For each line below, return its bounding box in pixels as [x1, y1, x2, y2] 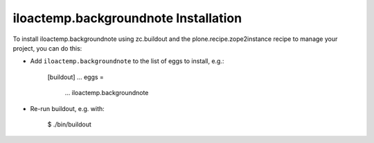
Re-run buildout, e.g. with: [30, 104, 105, 112]
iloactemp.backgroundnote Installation [12, 10, 242, 26]
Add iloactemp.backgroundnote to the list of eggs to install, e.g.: [30, 57, 224, 65]
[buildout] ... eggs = [47, 73, 104, 81]
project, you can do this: [12, 44, 82, 52]
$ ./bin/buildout [47, 120, 91, 128]
